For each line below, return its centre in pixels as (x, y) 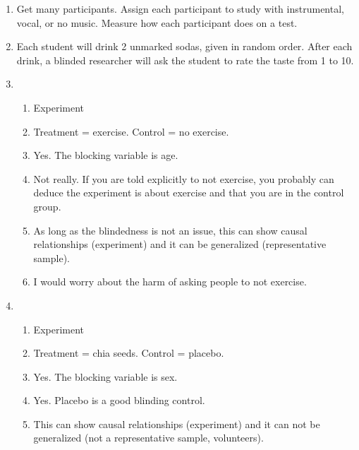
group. (47, 206)
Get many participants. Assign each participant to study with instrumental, (180, 8)
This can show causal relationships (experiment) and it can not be (177, 424)
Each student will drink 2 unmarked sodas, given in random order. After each (184, 46)
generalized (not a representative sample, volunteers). (148, 438)
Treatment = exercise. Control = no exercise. (131, 131)
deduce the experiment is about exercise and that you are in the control (189, 193)
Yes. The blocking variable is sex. (105, 376)
